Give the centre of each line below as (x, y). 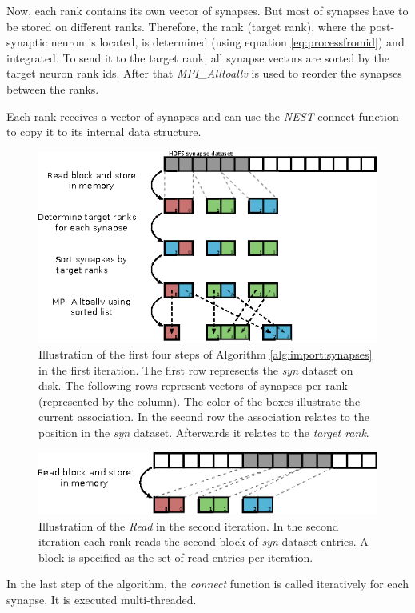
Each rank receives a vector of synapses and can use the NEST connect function (203, 116)
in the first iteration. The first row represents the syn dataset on (196, 369)
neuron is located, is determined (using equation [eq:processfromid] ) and (227, 42)
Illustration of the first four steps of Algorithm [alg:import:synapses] (206, 354)
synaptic (27, 42)
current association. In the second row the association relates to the (204, 417)
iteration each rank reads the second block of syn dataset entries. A (204, 541)
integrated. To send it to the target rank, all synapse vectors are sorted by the (198, 57)
